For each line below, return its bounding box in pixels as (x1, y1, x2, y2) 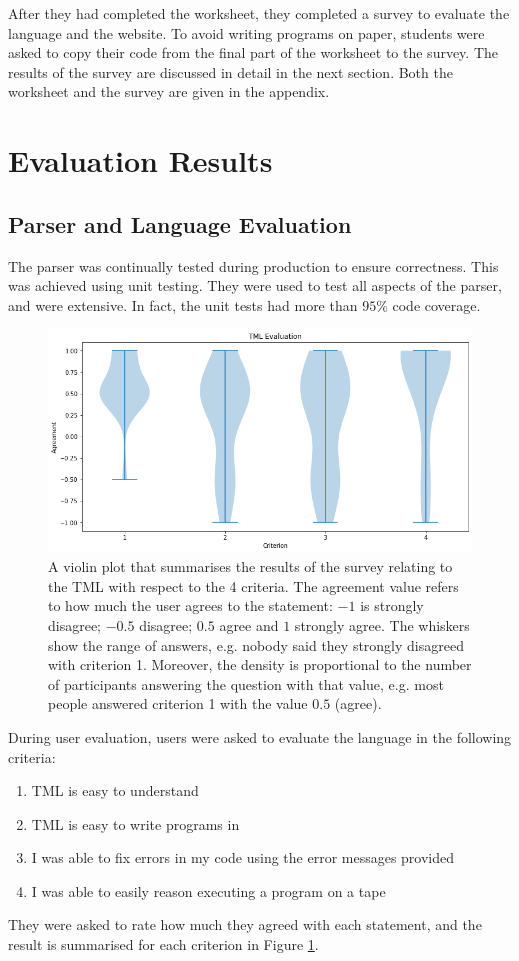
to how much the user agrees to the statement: (48, 595, 333, 616)
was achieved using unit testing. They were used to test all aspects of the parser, (8, 275, 502, 296)
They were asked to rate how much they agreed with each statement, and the (8, 914, 482, 935)
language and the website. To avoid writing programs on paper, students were (8, 22, 485, 43)
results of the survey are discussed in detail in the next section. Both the (8, 61, 453, 82)
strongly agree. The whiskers (294, 614, 470, 635)
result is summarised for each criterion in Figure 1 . (8, 934, 319, 955)
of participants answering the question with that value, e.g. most (48, 673, 444, 694)
